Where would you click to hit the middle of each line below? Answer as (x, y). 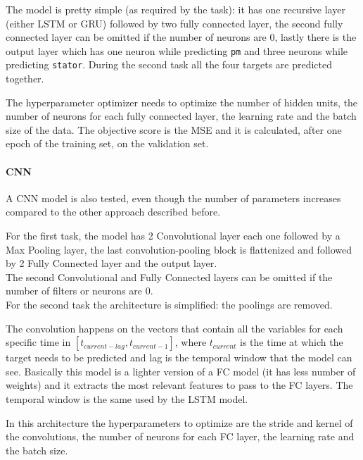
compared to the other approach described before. (113, 212)
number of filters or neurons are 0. (79, 291)
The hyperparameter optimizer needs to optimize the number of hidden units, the (182, 102)
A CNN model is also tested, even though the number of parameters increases (173, 198)
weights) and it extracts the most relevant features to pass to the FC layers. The (179, 385)
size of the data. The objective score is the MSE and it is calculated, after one (174, 129)
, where (191, 342)
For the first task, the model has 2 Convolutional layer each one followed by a (173, 236)
